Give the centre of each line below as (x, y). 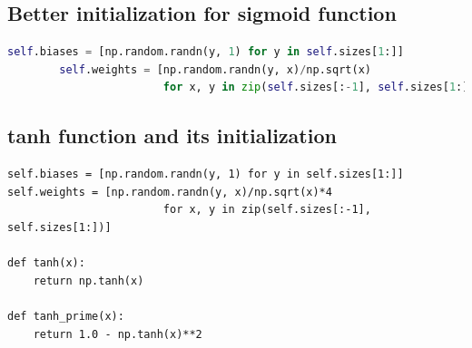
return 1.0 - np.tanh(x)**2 (118, 334)
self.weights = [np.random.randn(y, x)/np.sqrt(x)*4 (170, 192)
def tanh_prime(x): (66, 316)
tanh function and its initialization (172, 135)
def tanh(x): (46, 263)
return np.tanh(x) (88, 280)
